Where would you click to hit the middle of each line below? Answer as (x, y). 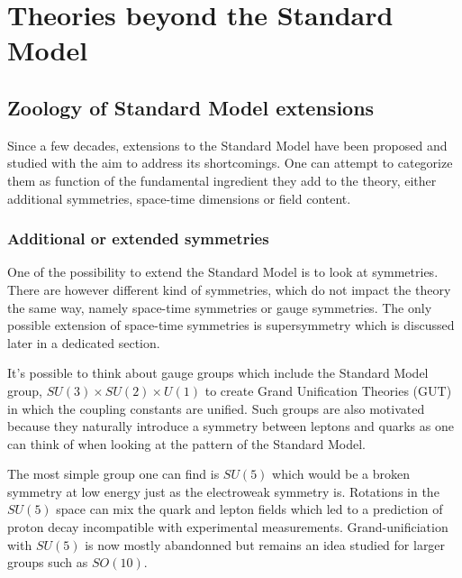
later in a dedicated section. (84, 342)
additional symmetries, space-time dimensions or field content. (179, 198)
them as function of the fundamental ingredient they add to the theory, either (222, 180)
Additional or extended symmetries (138, 239)
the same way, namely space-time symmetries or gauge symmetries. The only (220, 307)
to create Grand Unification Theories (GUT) (328, 390)
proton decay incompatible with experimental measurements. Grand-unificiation (228, 527)
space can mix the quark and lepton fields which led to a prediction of (249, 509)
